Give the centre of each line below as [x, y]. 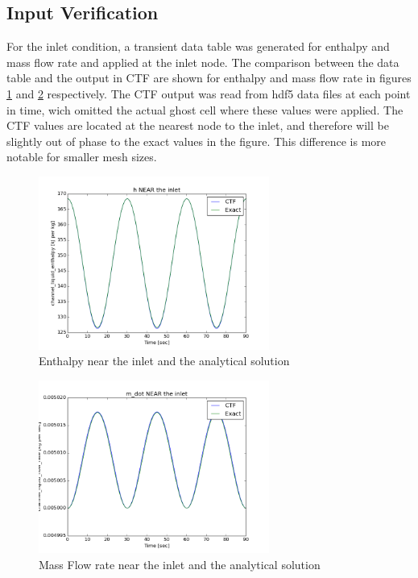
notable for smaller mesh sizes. [82, 157]
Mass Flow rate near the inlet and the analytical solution [180, 565]
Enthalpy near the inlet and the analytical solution [164, 361]
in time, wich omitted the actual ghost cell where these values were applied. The [205, 109]
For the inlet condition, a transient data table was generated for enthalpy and [198, 46]
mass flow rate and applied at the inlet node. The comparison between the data [203, 62]
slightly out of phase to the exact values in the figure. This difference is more [197, 141]
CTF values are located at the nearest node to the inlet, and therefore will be [198, 125]
